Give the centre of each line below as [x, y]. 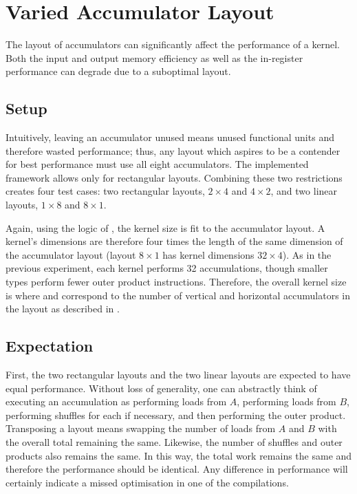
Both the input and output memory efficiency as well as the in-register [154, 57]
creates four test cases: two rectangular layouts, [105, 191]
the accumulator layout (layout [71, 254]
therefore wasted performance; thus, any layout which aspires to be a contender [173, 150]
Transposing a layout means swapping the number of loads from [141, 428]
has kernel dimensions [208, 254]
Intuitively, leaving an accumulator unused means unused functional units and [170, 137]
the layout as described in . [63, 309]
